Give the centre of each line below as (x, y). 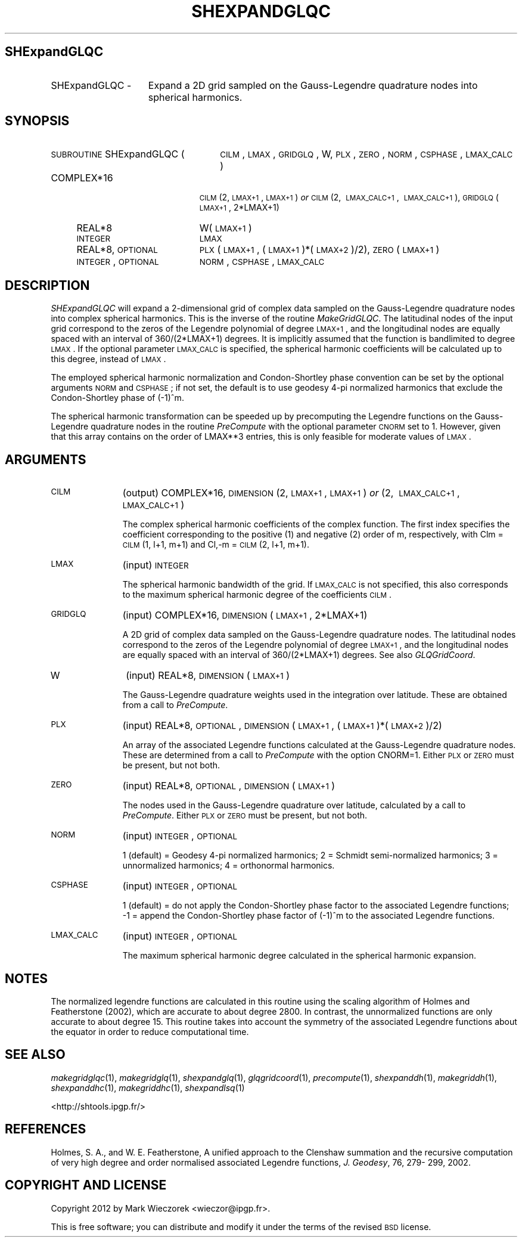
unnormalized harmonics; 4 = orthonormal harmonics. (229, 866)
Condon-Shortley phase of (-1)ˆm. (117, 398)
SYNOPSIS (37, 121)
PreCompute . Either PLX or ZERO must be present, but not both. (245, 815)
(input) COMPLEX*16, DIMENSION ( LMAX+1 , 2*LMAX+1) (245, 615)
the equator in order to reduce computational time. (150, 1031)
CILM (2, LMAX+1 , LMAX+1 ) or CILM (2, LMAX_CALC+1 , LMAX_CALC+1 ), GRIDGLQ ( (349, 197)
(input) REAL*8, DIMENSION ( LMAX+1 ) (208, 676)
